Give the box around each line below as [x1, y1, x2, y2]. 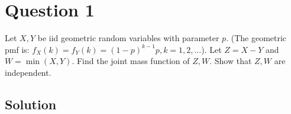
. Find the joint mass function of [72, 55, 190, 67]
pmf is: [5, 43, 30, 55]
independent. [5, 66, 51, 78]
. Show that [209, 55, 252, 67]
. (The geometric [226, 32, 287, 44]
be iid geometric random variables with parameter [37, 32, 219, 44]
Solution [5, 95, 57, 113]
